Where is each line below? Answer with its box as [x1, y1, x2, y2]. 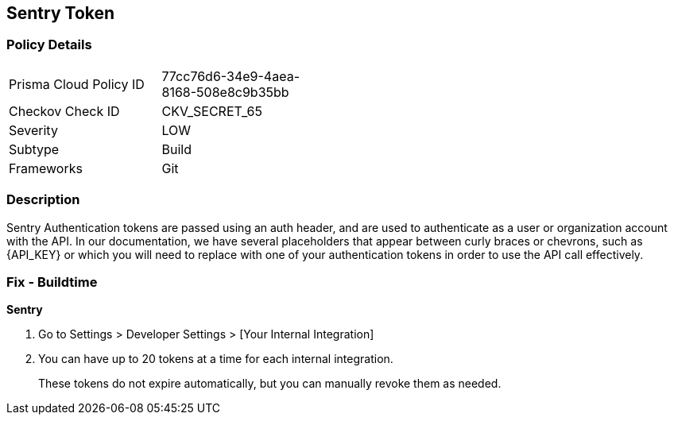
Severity [9, 122, 58, 138]
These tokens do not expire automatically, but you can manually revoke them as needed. [38, 377, 502, 391]
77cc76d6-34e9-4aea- [161, 68, 300, 84]
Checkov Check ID [9, 102, 120, 119]
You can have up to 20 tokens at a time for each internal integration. [38, 352, 393, 366]
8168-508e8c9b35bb [161, 83, 289, 100]
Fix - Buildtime [6, 273, 98, 290]
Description [6, 191, 80, 208]
